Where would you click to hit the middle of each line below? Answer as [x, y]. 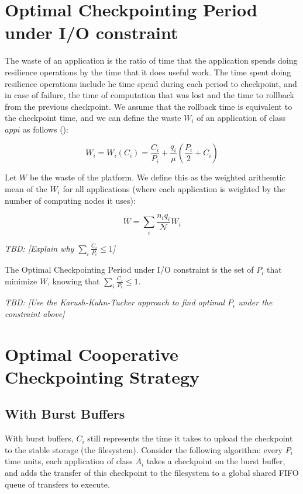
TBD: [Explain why [39, 248]
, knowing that [74, 281]
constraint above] [35, 313]
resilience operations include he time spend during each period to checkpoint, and [151, 83]
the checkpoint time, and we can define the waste [93, 118]
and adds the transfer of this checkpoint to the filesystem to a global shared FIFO [152, 473]
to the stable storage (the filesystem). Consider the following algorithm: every [144, 449]
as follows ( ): [46, 129]
